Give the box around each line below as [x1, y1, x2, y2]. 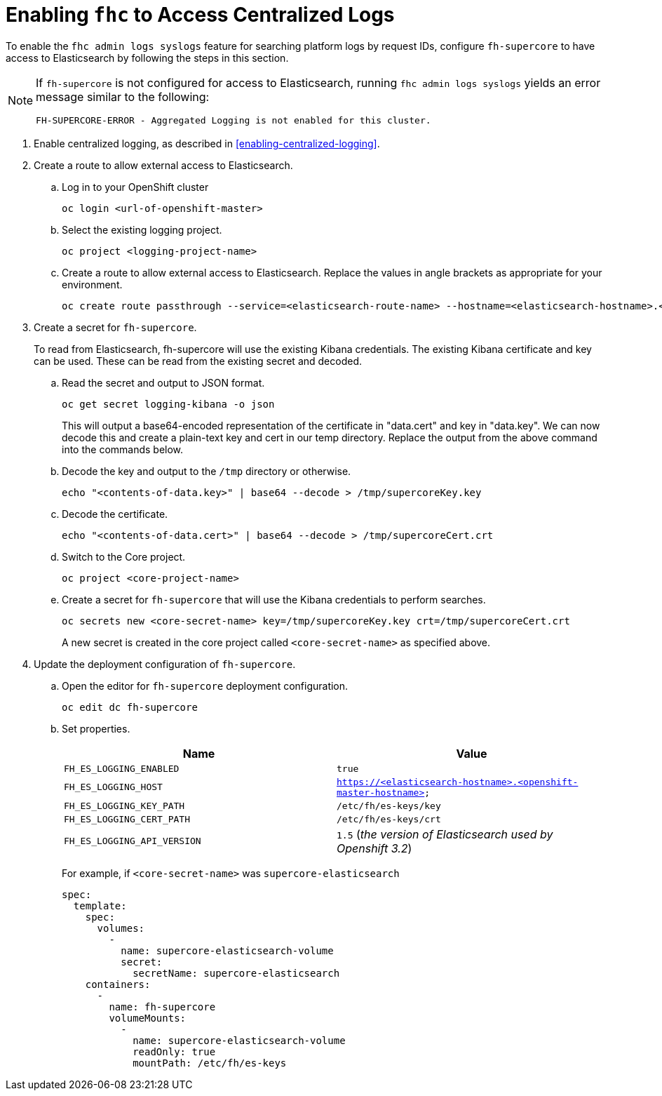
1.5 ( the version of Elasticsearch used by [337, 827, 553, 841]
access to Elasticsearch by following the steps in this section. [6, 51, 289, 64]
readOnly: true [133, 1045, 216, 1057]
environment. [62, 278, 123, 290]
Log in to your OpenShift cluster [62, 180, 209, 193]
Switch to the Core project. [62, 550, 186, 563]
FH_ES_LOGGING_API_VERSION [64, 836, 201, 847]
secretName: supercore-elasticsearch [133, 967, 340, 979]
